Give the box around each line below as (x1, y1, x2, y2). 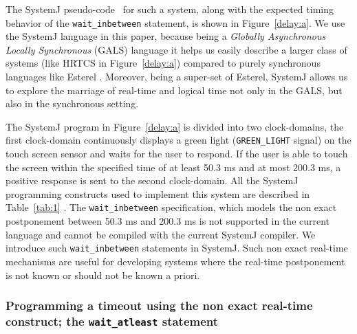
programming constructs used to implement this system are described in (6, 186, 310, 201)
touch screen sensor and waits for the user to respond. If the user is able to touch (6, 146, 348, 161)
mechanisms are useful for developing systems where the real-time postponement (6, 254, 345, 268)
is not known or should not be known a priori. (6, 267, 200, 282)
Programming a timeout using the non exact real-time (6, 297, 313, 314)
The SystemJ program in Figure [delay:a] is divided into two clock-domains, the (6, 119, 344, 133)
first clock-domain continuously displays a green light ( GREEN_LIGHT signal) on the (6, 133, 351, 147)
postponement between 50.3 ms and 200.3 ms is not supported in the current (6, 214, 330, 228)
